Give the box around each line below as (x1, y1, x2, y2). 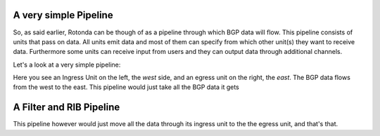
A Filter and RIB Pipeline (13, 102, 120, 114)
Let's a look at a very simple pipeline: (13, 60, 121, 69)
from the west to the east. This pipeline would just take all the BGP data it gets (13, 83, 239, 91)
